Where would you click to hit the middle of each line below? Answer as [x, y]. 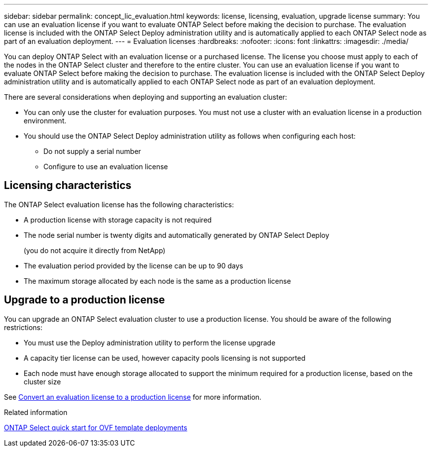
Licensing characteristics [68, 186]
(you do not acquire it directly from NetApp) [95, 250]
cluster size [42, 381]
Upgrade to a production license [85, 300]
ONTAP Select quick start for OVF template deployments [96, 427]
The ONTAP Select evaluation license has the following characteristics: [119, 204]
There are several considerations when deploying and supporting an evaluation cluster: [146, 97]
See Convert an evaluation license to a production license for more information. [133, 397]
